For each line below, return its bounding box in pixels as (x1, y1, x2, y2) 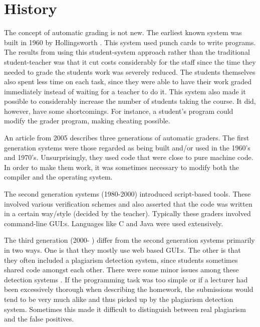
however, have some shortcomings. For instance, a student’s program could (4, 105, 233, 116)
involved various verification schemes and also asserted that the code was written (4, 198, 252, 209)
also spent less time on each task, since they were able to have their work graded (4, 76, 252, 87)
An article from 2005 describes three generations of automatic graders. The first (4, 132, 249, 143)
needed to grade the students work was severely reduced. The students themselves (4, 66, 255, 77)
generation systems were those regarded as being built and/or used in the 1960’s (4, 142, 250, 152)
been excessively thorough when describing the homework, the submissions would (4, 284, 253, 294)
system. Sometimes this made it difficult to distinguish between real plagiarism (4, 303, 246, 314)
